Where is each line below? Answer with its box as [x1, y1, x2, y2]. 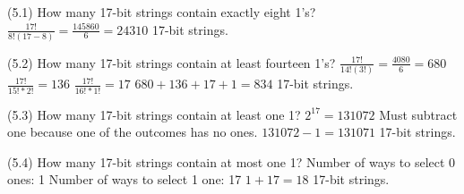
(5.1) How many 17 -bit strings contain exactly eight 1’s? [7, 3, 316, 21]
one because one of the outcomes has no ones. [7, 122, 258, 141]
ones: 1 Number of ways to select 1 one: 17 [7, 170, 242, 189]
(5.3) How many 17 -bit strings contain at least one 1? [7, 105, 301, 123]
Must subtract [379, 105, 458, 123]
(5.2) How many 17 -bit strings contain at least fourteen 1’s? [7, 53, 336, 72]
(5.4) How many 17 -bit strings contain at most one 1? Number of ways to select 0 [7, 152, 456, 171]
